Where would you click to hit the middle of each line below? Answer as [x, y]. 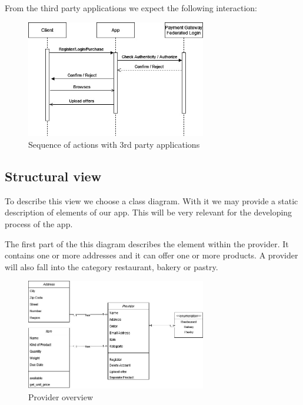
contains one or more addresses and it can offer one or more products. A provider [151, 255]
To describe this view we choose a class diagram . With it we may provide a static [151, 200]
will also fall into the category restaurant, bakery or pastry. [111, 266]
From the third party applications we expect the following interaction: [131, 8]
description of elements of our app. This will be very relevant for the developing [149, 212]
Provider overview [61, 396]
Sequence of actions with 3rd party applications [114, 144]
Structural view [53, 176]
